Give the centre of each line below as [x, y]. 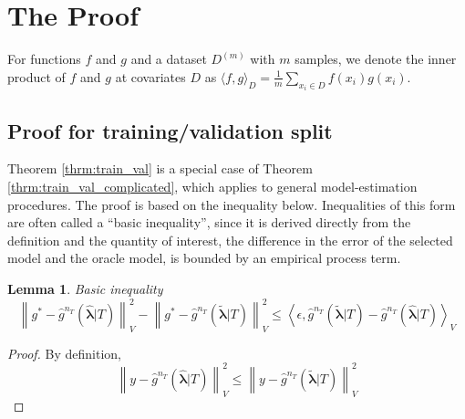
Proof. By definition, [64, 353]
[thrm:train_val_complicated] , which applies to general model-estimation [212, 186]
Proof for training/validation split [170, 130]
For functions [44, 59]
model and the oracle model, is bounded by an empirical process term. [204, 258]
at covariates [150, 76]
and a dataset [169, 59]
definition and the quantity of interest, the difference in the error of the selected [230, 240]
